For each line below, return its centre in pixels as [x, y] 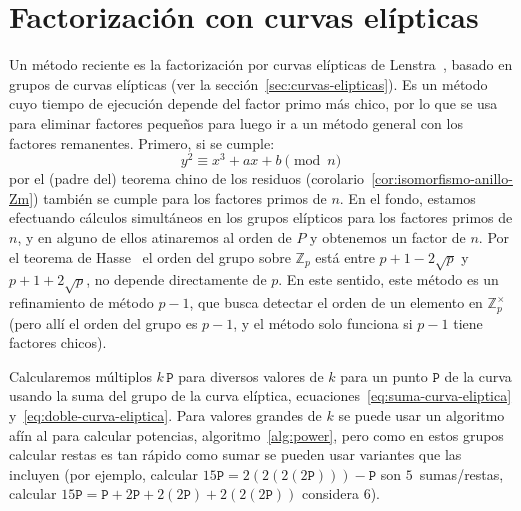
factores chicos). [58, 342]
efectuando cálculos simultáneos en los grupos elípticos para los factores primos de [261, 217]
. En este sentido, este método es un [388, 279]
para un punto [384, 375]
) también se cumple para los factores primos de [180, 197]
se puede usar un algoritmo [421, 414]
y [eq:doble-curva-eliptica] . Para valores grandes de [165, 414]
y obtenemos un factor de [388, 236]
